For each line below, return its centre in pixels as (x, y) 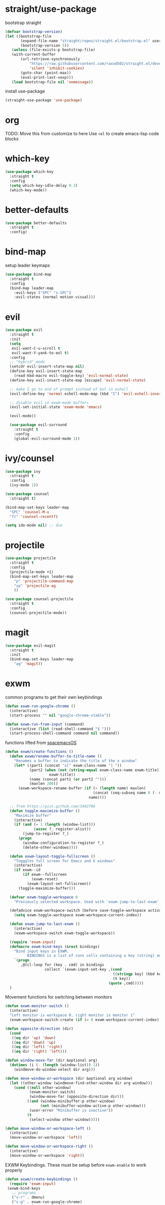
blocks (12, 139)
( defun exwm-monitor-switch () (37, 1006)
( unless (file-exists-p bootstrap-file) (54, 50)
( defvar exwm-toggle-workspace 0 (44, 897)
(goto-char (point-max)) (46, 73)
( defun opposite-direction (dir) (39, 1029)
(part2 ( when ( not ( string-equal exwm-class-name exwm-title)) (95, 770)
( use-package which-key (29, 172)
